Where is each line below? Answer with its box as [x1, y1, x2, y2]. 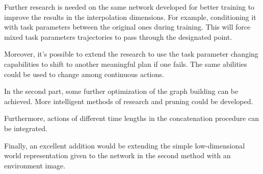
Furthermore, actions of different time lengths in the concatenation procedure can [4, 113, 259, 123]
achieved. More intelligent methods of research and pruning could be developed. [4, 95, 253, 106]
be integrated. [4, 122, 47, 133]
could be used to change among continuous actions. [4, 68, 164, 79]
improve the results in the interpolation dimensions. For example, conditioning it [4, 11, 256, 22]
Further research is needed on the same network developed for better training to [4, 2, 255, 12]
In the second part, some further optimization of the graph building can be [4, 86, 239, 96]
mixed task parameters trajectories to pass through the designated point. [4, 31, 232, 42]
